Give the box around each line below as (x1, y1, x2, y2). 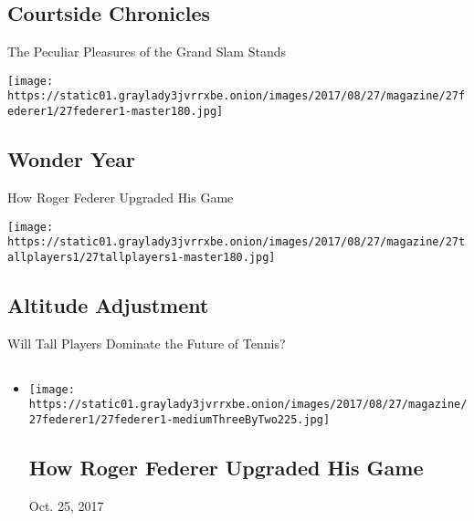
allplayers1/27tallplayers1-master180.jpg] (7, 250, 276, 264)
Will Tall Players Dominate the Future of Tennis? (7, 333, 286, 352)
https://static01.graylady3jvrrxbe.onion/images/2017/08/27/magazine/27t (7, 235, 466, 249)
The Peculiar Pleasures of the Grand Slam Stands (7, 42, 286, 61)
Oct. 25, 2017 (28, 495, 104, 515)
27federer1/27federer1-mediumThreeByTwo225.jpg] (28, 413, 331, 427)
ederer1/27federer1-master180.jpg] (7, 105, 224, 119)
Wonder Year (7, 145, 135, 173)
